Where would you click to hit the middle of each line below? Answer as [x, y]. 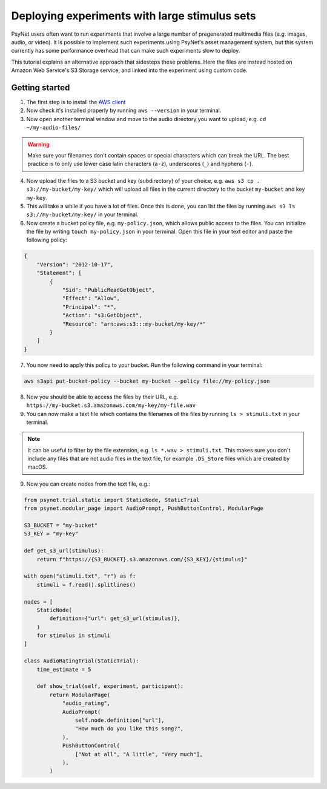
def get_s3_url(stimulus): [64, 551]
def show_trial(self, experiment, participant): [110, 686]
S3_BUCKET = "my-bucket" [61, 525]
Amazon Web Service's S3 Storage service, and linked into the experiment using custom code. [129, 70]
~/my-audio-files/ [54, 128]
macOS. [38, 467]
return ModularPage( [80, 695]
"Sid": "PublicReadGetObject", [109, 290]
